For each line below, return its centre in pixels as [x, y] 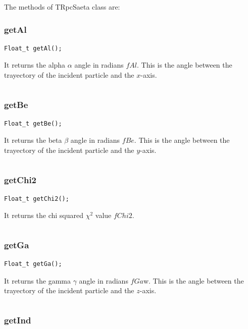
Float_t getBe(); [33, 123]
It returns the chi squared [44, 215]
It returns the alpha [35, 65]
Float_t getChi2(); [37, 199]
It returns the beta [33, 140]
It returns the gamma [37, 280]
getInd [18, 320]
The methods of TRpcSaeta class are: [62, 7]
